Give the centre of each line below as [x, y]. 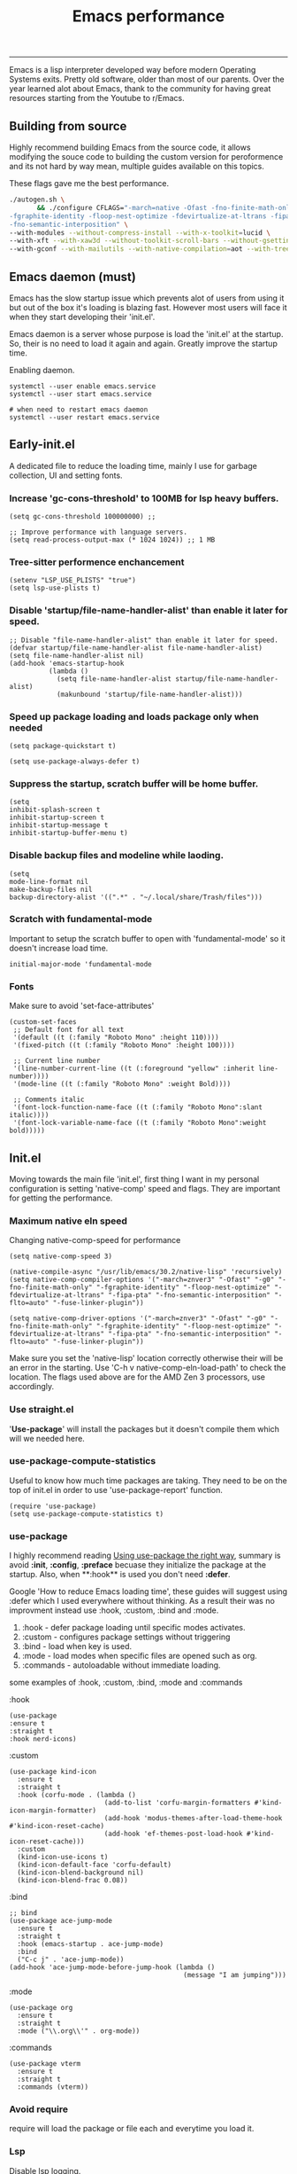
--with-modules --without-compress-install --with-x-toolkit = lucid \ [140, 232]
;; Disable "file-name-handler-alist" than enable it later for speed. [144, 640]
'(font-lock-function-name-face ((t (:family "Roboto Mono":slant [138, 1107]
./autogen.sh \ [37, 199]
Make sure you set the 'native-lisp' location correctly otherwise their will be [146, 1358]
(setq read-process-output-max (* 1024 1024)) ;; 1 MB [112, 540]
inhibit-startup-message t [59, 825]
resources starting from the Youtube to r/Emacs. [97, 98]
